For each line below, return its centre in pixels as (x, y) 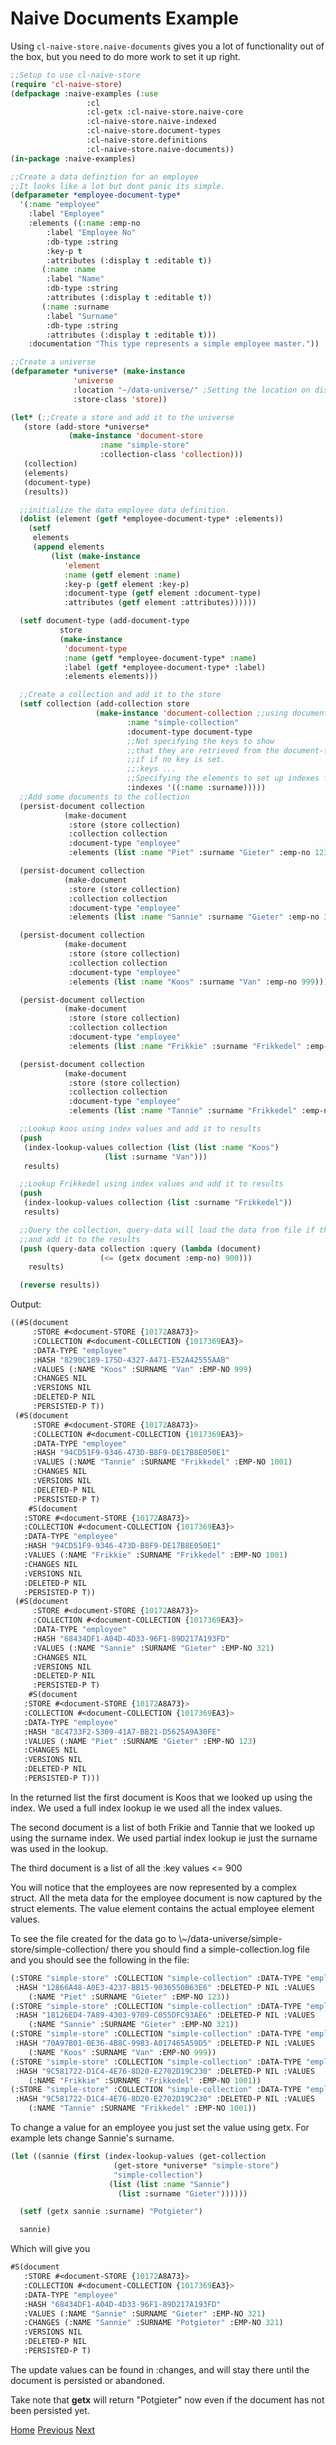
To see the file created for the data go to (93, 1938)
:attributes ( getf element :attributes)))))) (160, 603)
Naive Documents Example (125, 18)
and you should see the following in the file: (100, 1959)
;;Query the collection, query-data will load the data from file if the (176, 1230)
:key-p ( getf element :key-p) (126, 584)
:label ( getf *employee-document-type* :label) (165, 667)
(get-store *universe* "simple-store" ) (196, 2165)
